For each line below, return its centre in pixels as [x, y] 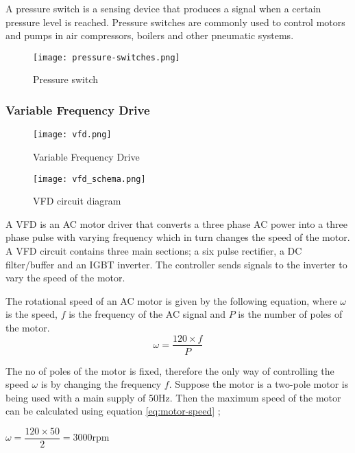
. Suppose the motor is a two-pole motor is [259, 384]
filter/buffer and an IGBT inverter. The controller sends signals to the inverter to [176, 264]
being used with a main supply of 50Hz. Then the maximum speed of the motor [173, 397]
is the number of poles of [290, 314]
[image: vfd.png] [72, 135]
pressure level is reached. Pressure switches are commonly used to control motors [175, 22]
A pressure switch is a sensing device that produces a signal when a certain [163, 8]
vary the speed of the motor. [65, 278]
